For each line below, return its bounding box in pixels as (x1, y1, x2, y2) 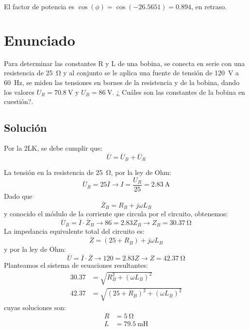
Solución (4, 120, 47, 135)
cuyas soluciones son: (4, 302, 66, 312)
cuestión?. (4, 96, 33, 106)
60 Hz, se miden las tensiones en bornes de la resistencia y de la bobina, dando (4, 77, 240, 87)
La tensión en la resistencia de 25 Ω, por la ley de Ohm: (4, 167, 172, 177)
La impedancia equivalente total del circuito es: (4, 226, 145, 236)
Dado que (4, 191, 33, 201)
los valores (4, 87, 34, 97)
